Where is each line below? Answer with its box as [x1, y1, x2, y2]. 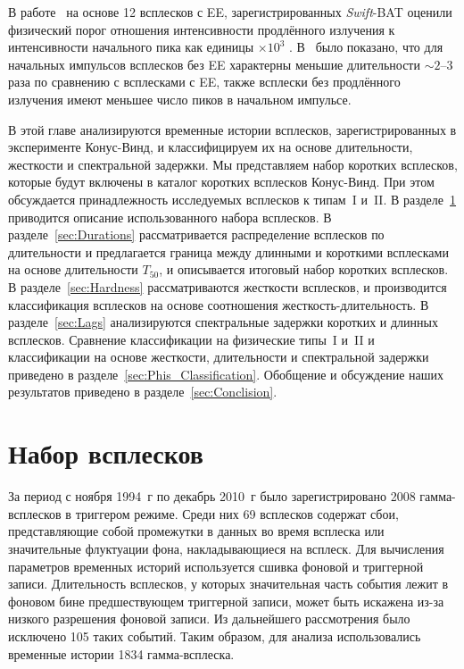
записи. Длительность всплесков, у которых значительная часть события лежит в [8, 574, 449, 593]
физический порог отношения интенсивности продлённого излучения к [8, 20, 395, 38]
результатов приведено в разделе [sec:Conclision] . [8, 382, 278, 401]
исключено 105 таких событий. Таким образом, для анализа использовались [8, 626, 421, 645]
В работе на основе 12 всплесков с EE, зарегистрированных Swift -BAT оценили [8, 3, 452, 21]
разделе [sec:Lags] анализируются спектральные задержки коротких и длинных [8, 313, 438, 331]
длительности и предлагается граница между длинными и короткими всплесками [8, 242, 449, 261]
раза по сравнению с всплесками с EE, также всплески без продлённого [8, 72, 401, 91]
